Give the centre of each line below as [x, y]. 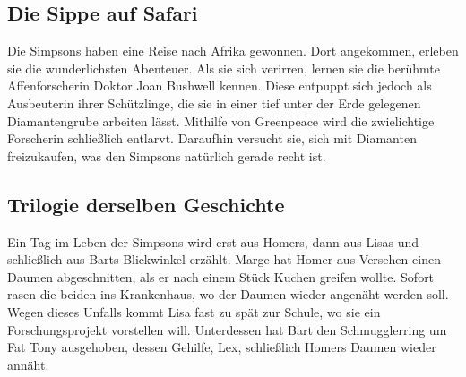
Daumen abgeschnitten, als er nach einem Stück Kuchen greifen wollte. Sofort [221, 276]
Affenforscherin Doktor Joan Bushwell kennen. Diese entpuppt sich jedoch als [220, 86]
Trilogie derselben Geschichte [146, 204]
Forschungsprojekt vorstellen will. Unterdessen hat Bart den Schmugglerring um [227, 329]
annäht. [28, 364]
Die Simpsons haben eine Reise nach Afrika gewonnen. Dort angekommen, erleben [233, 51]
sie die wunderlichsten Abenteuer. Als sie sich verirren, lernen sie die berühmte [224, 68]
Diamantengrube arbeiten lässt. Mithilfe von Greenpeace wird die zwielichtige [221, 120]
